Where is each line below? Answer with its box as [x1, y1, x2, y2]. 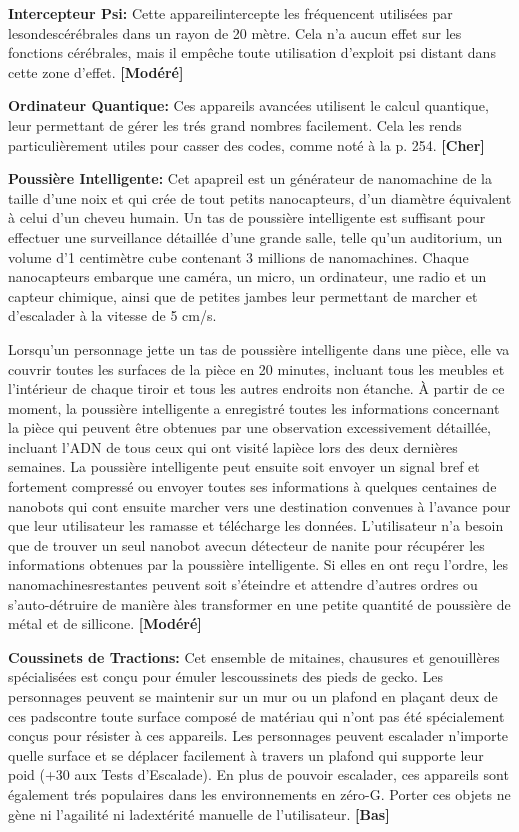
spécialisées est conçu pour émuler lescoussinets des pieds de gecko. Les [8, 666, 444, 687]
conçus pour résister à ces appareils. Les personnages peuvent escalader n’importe [8, 725, 509, 746]
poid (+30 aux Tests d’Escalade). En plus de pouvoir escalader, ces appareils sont [8, 764, 509, 785]
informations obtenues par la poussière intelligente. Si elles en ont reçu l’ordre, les [8, 554, 509, 575]
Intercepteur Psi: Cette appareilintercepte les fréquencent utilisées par [8, 3, 453, 23]
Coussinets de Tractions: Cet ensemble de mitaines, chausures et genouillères [8, 646, 500, 667]
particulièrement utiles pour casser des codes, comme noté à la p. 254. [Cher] [8, 134, 485, 155]
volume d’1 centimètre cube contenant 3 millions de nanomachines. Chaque [8, 246, 469, 267]
